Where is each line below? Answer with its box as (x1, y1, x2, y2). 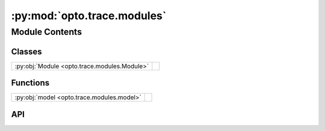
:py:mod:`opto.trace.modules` (11, 9, 167, 22)
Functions (11, 78, 50, 88)
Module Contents (11, 26, 82, 37)
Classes (11, 46, 42, 56)
